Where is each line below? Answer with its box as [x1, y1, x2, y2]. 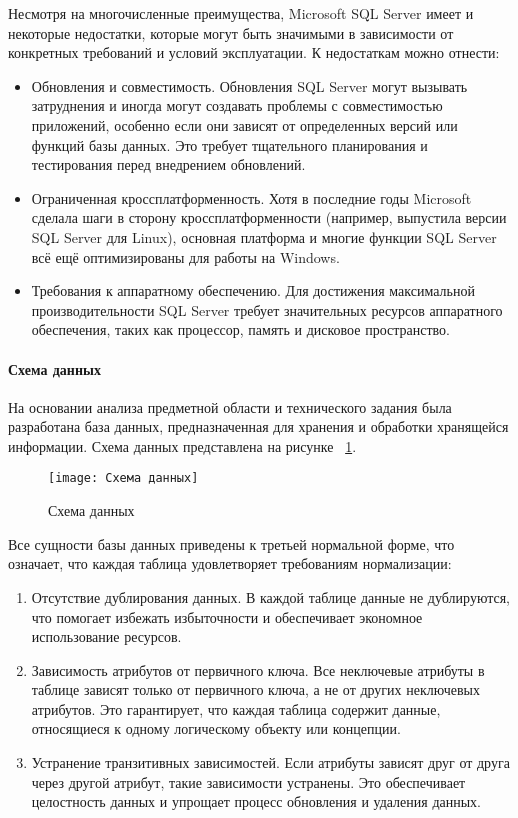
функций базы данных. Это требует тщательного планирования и [31, 134, 428, 155]
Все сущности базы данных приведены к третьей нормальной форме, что [8, 533, 455, 554]
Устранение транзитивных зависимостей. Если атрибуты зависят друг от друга [31, 752, 510, 773]
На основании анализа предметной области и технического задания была [8, 396, 452, 417]
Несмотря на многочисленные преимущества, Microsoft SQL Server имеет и [8, 3, 474, 23]
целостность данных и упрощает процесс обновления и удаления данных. [31, 791, 482, 812]
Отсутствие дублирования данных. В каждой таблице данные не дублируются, [31, 586, 510, 607]
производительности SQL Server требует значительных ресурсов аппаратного [31, 299, 503, 320]
